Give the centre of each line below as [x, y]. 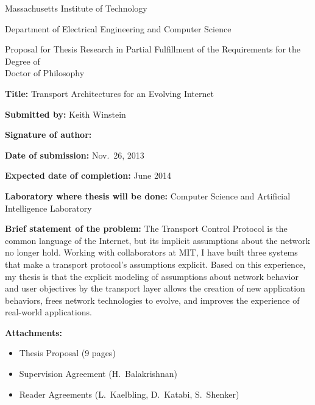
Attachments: [34, 332]
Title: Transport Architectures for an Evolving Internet [109, 93]
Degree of [23, 61]
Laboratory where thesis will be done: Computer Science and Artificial [148, 195]
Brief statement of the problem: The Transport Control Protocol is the [146, 228]
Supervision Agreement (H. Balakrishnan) [98, 374]
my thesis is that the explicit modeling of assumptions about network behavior [152, 276]
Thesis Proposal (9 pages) [67, 353]
